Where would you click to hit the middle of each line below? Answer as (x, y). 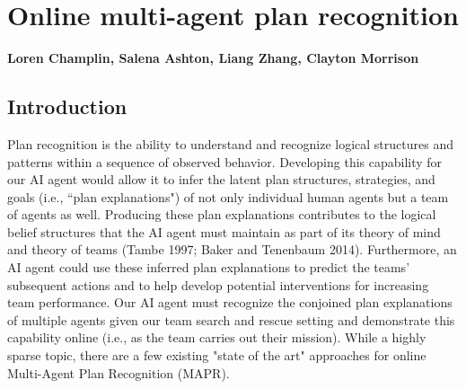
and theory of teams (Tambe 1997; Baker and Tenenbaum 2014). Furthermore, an (232, 249)
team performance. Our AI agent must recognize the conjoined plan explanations (230, 302)
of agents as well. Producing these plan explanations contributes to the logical (222, 214)
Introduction (67, 106)
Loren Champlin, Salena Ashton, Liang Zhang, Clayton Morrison (213, 58)
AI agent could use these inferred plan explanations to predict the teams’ (209, 267)
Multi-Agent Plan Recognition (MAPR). (119, 372)
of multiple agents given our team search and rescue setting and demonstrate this (231, 319)
